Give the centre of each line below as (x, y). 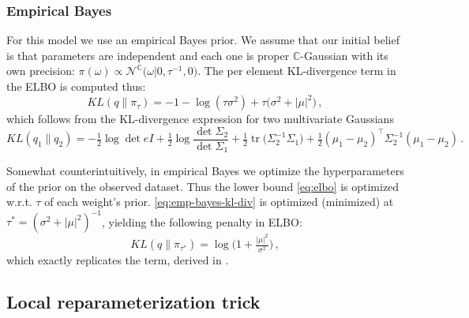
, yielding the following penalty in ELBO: (202, 221)
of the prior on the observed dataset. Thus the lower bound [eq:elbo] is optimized (203, 186)
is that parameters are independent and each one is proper (148, 55)
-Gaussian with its (344, 55)
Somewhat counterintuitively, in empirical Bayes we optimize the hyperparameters (205, 171)
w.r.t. (19, 202)
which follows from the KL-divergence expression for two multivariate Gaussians (200, 119)
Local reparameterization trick (133, 302)
